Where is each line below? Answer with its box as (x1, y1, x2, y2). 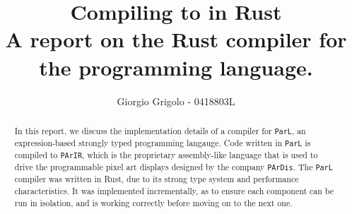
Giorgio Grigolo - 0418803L (117, 93, 235, 108)
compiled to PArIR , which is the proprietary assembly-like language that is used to (14, 149, 318, 161)
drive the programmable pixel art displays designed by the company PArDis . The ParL (14, 161, 333, 173)
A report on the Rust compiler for (5, 25, 347, 54)
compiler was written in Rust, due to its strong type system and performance (14, 173, 299, 185)
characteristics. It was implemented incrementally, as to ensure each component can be (14, 185, 334, 197)
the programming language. (39, 52, 313, 81)
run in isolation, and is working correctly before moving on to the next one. (14, 196, 293, 208)
